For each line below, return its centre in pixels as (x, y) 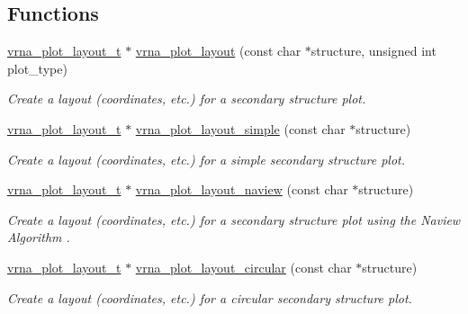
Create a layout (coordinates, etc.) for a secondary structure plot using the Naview (234, 219)
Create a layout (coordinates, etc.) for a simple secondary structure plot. (206, 159)
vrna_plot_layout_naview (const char (242, 189)
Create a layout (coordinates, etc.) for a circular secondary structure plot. (210, 297)
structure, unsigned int (373, 51)
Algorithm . (39, 237)
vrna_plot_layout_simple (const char (240, 128)
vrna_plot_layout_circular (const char (243, 267)
